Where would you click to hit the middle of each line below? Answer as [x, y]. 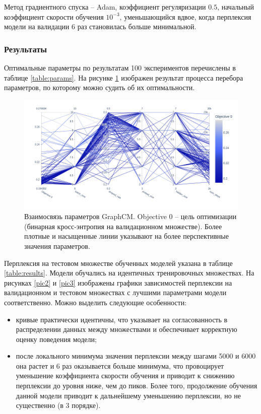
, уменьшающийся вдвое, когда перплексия [185, 16]
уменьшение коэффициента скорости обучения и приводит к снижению [125, 375]
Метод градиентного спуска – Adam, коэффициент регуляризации [105, 7]
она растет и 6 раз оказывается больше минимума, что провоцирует [120, 365]
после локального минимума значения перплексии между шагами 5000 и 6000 [136, 356]
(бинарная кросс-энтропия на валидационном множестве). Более [123, 226]
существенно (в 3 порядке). [58, 405]
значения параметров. [57, 246]
